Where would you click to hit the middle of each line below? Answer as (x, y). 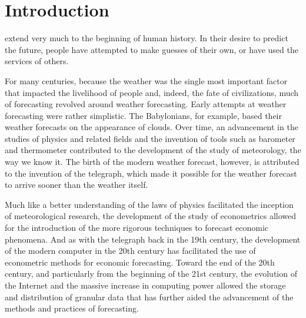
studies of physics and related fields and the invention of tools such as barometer (150, 138)
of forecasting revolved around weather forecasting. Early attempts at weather (146, 104)
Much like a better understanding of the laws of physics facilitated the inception (149, 204)
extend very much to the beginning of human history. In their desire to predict (147, 38)
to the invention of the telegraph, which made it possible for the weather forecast (151, 173)
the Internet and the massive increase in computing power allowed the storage (145, 285)
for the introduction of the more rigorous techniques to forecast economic (137, 228)
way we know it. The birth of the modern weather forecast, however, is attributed (152, 162)
